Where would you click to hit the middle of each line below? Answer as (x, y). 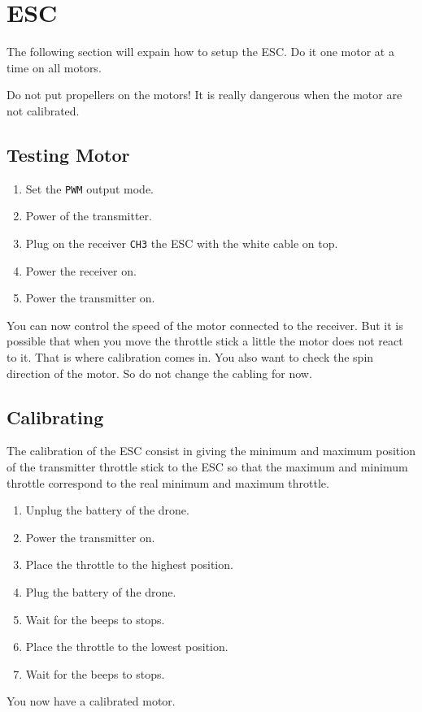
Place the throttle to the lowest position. (127, 647)
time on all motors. (54, 67)
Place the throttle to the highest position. (129, 564)
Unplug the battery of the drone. (107, 510)
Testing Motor (68, 154)
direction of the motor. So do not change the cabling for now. (159, 373)
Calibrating (55, 417)
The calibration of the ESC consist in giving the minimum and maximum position (211, 451)
